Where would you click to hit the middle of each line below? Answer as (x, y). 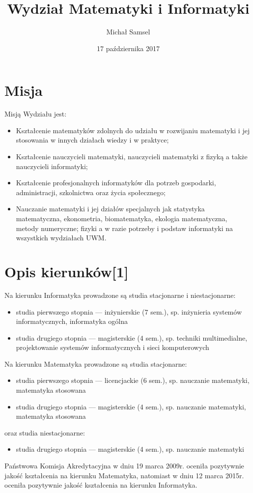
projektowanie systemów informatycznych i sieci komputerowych (112, 347)
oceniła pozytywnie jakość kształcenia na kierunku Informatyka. (101, 485)
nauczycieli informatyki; (52, 166)
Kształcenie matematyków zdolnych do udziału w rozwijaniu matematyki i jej (133, 130)
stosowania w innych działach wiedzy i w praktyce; (92, 140)
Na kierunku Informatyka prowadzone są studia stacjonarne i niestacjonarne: (120, 295)
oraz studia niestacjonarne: (45, 432)
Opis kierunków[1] (67, 271)
